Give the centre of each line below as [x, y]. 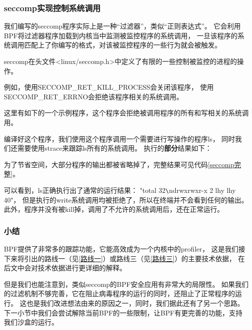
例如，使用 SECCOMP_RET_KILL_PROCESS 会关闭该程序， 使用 [109, 87]
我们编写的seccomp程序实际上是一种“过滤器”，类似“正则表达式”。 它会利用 [122, 26]
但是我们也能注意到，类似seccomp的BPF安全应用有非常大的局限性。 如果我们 [126, 284]
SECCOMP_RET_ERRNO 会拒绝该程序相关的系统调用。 [94, 96]
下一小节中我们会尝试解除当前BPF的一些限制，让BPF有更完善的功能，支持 [123, 312]
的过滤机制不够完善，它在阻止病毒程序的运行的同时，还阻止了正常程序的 [119, 293]
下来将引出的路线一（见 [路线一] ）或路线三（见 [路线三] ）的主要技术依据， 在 [125, 258]
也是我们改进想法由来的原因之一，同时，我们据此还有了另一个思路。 [135, 303]
